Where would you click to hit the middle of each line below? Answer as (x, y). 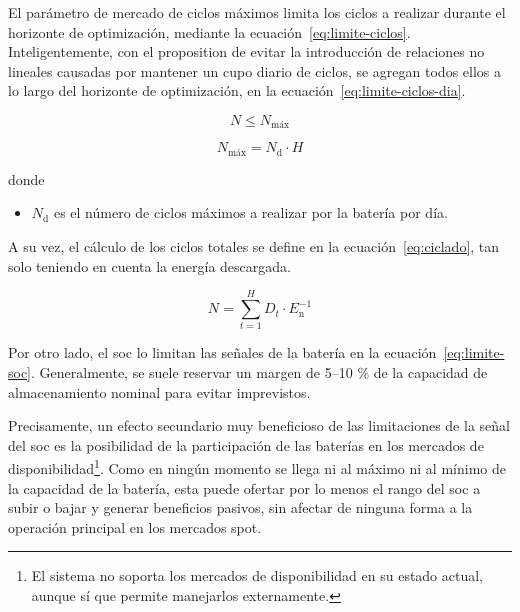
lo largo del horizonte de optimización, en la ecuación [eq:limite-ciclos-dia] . (237, 90)
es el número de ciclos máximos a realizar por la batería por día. (250, 212)
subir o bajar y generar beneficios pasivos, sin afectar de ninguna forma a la (240, 507)
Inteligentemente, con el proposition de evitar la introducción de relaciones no (246, 51)
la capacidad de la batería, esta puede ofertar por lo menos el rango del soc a (244, 487)
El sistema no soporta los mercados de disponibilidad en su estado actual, (257, 575)
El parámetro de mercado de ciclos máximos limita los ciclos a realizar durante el (257, 12)
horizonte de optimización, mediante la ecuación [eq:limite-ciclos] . (209, 31)
